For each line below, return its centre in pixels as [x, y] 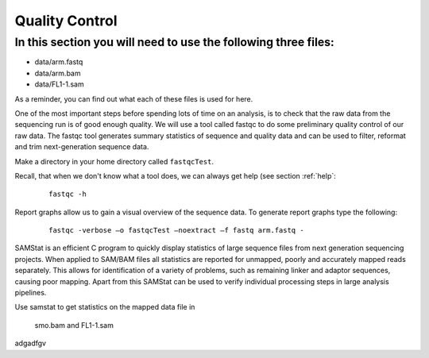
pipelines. [31, 293]
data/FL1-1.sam [59, 84]
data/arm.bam [58, 73]
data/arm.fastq [59, 62]
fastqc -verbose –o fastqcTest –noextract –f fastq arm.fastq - [177, 231]
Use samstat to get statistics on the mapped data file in [105, 307]
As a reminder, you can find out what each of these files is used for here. [134, 98]
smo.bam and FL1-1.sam [74, 325]
